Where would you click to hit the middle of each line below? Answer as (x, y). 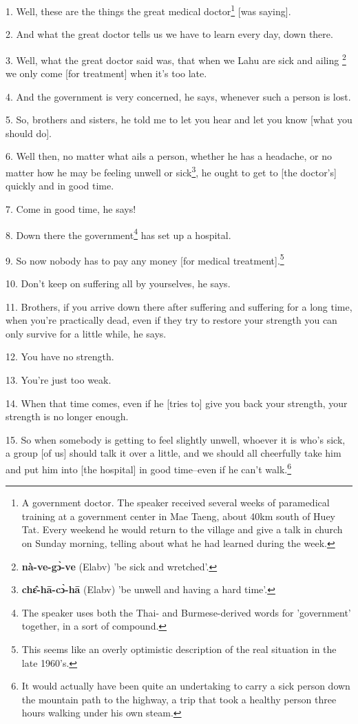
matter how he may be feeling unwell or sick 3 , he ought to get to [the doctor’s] (171, 171)
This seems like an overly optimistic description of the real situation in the (179, 649)
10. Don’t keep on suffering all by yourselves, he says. (118, 283)
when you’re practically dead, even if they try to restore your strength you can (171, 320)
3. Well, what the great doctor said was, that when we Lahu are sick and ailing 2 (176, 59)
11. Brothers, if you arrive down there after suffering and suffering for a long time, (179, 306)
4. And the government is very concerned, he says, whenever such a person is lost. (178, 96)
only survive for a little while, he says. (86, 333)
